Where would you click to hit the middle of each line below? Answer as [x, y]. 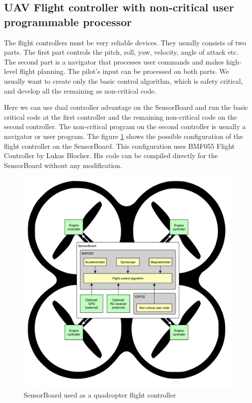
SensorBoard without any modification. [63, 165]
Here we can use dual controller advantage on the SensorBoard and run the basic [126, 107]
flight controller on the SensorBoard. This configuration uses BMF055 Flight [119, 146]
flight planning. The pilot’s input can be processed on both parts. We [124, 71]
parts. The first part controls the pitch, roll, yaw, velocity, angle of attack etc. [121, 52]
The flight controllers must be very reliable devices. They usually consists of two [125, 42]
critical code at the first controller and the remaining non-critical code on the [121, 117]
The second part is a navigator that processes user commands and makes [114, 61]
